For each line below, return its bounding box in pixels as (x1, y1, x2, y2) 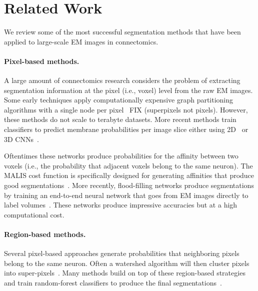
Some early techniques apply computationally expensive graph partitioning (4, 94, 233, 105)
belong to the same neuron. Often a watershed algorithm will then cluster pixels (4, 257, 249, 268)
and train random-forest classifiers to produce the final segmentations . (4, 277, 222, 287)
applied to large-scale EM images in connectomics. (4, 36, 158, 46)
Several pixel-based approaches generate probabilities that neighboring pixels (4, 248, 239, 258)
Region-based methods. (4, 229, 86, 239)
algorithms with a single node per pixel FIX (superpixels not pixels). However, (4, 104, 248, 114)
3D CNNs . (4, 133, 39, 144)
